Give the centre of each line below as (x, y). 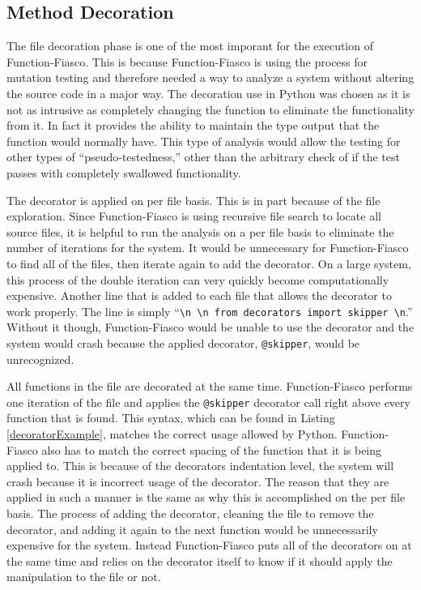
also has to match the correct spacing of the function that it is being (212, 449)
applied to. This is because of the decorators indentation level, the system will (200, 466)
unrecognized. (40, 359)
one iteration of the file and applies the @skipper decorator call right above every (208, 402)
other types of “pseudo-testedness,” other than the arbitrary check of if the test (203, 157)
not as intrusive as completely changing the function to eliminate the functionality (210, 109)
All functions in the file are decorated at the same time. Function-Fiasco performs (210, 386)
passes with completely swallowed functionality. (124, 172)
